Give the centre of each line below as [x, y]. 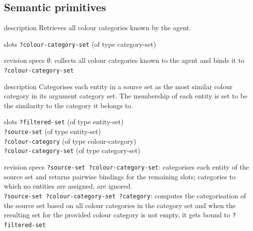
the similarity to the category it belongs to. [68, 105]
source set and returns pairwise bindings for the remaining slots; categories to [120, 176]
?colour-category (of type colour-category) [70, 141]
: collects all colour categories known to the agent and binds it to [147, 60]
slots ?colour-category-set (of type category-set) [80, 44]
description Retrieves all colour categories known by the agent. [97, 28]
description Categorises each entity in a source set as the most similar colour [118, 86]
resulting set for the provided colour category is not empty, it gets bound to [117, 215]
